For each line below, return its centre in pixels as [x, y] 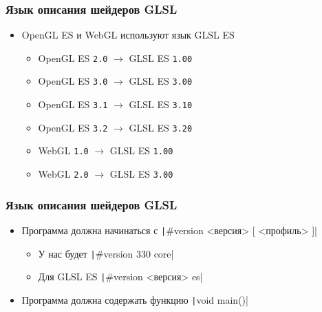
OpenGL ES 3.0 [73, 81]
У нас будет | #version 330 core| [106, 253]
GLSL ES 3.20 [161, 127]
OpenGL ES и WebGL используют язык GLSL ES [128, 35]
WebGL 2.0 [63, 174]
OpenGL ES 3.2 [73, 127]
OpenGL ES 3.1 [73, 104]
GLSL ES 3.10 [161, 104]
